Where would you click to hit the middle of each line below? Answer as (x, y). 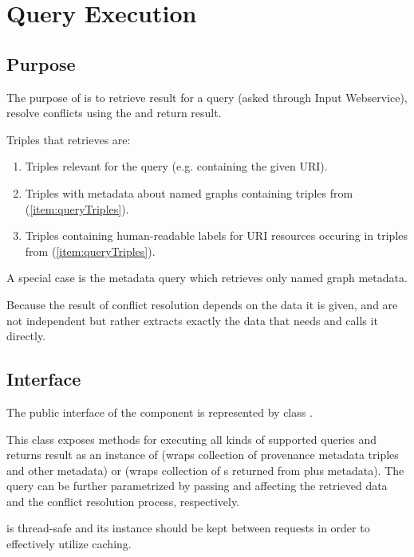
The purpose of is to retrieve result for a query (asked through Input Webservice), (207, 97)
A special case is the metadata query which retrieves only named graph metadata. (207, 278)
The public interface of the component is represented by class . (160, 412)
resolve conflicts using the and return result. (114, 113)
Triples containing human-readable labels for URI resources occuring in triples (217, 235)
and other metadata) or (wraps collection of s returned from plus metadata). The (205, 470)
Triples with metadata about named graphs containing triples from (189, 192)
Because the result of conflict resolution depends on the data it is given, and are (202, 304)
